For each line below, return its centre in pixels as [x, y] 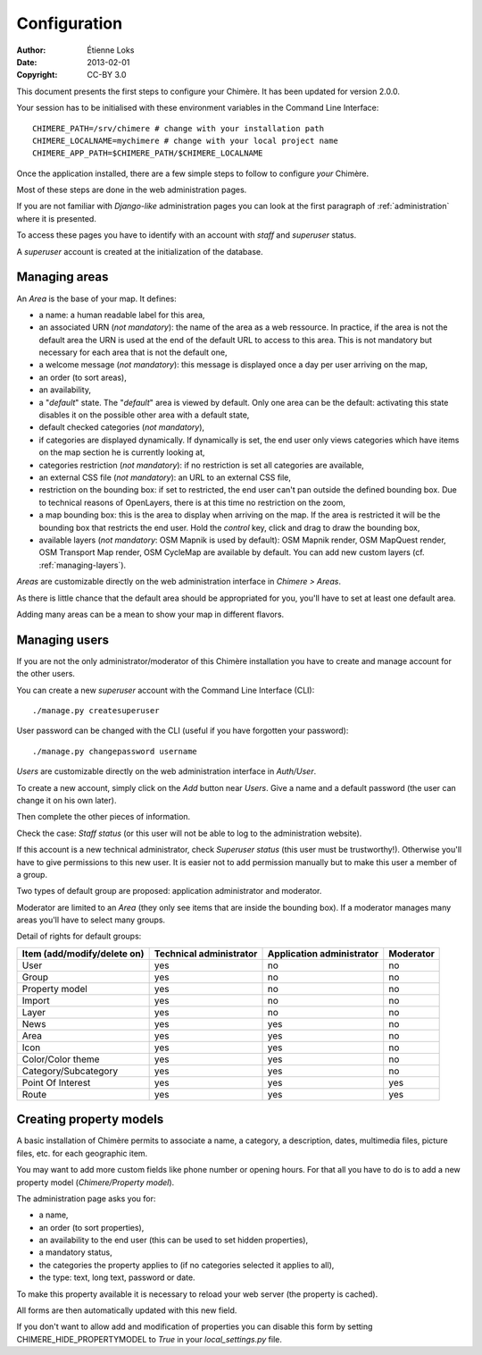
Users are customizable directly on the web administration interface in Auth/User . [166, 771]
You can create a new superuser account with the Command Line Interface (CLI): [166, 690]
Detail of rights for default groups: [79, 936]
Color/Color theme [61, 1059]
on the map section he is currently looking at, [122, 452]
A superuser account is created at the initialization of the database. [140, 251]
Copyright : [37, 75]
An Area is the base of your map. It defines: [97, 299]
